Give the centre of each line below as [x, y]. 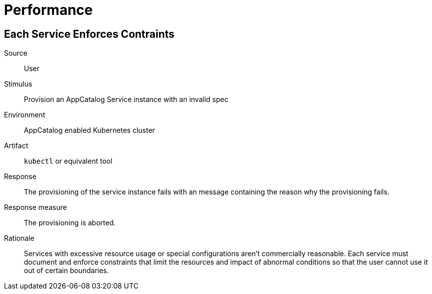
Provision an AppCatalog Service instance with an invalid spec [126, 99]
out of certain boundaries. [66, 271]
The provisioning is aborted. [70, 223]
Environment [25, 115]
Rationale [19, 238]
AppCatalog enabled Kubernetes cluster [90, 130]
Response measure [36, 207]
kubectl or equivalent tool [68, 161]
